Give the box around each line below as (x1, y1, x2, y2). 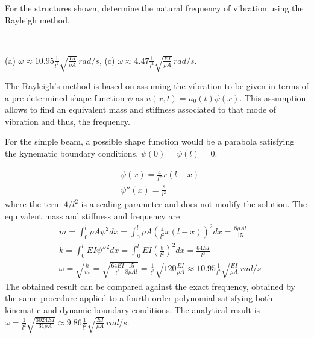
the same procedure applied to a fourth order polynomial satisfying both (5, 292, 273, 304)
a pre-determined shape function (5, 91, 125, 104)
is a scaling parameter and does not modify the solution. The (81, 198, 307, 210)
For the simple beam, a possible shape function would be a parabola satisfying (5, 135, 295, 148)
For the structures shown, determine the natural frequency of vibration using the (5, 2, 304, 14)
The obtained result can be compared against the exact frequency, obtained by (5, 280, 295, 292)
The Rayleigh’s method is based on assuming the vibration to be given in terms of (5, 80, 309, 92)
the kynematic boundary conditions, (5, 147, 139, 159)
